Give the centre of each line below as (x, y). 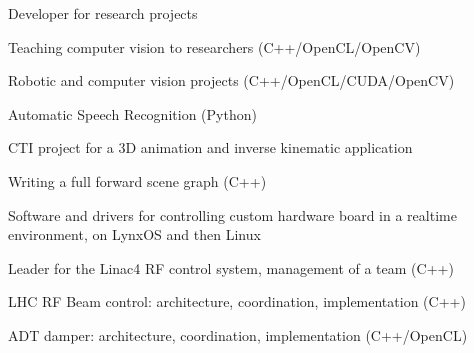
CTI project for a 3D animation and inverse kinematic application (210, 147)
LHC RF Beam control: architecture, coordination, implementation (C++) (237, 301)
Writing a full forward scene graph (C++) (137, 180)
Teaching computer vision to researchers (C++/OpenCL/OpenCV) (214, 46)
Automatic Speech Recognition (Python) (132, 113)
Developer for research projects (103, 13)
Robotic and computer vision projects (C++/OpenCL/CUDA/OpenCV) (231, 80)
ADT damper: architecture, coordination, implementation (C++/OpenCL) (238, 334)
